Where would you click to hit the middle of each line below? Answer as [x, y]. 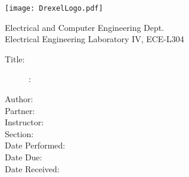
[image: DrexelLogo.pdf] [54, 8]
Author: [19, 99]
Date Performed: [35, 145]
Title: [15, 59]
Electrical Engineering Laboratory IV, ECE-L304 [94, 39]
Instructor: [24, 122]
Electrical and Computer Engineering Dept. [85, 27]
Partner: [20, 110]
